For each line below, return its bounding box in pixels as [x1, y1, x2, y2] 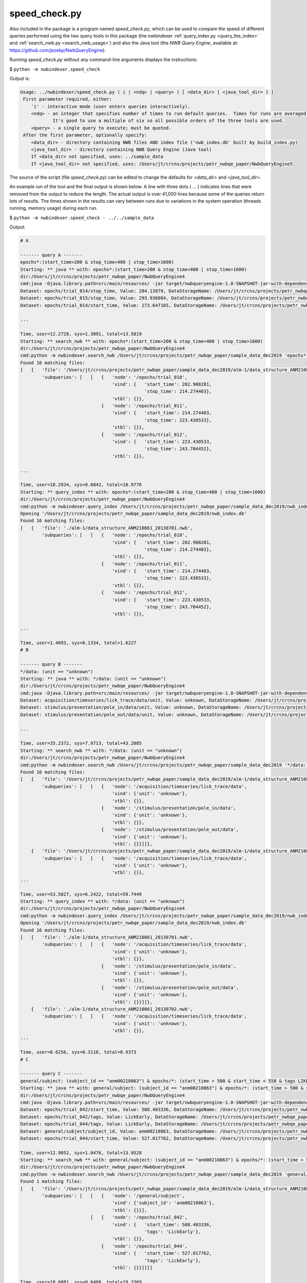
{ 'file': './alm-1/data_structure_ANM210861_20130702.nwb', [31, 1006, 193, 1012]
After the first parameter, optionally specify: [23, 132, 147, 138]
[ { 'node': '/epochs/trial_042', [90, 1214, 188, 1220]
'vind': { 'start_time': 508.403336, [112, 1221, 212, 1228]
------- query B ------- [20, 662, 83, 667]
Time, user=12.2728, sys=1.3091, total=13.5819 [20, 331, 142, 337]
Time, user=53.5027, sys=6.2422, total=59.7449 [20, 891, 142, 897]
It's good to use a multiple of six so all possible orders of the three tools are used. [52, 118, 285, 124]
